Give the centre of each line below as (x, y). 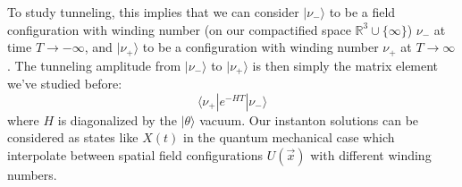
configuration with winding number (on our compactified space (179, 29)
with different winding (371, 154)
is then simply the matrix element (345, 65)
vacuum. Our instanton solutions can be (309, 119)
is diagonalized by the (117, 119)
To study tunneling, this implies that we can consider (153, 12)
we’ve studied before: (65, 84)
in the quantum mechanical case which (289, 137)
